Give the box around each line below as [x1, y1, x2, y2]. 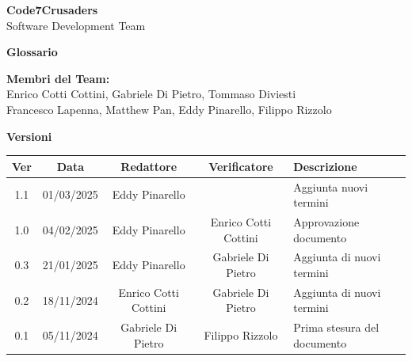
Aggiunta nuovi [293, 178, 368, 195]
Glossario [6, 44, 58, 60]
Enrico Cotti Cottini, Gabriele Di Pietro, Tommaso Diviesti [6, 85, 296, 102]
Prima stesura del [293, 319, 380, 336]
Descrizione [293, 158, 357, 174]
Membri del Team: [6, 70, 110, 86]
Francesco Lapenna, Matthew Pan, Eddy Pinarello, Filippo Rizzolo [6, 101, 332, 117]
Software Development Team [6, 17, 146, 33]
